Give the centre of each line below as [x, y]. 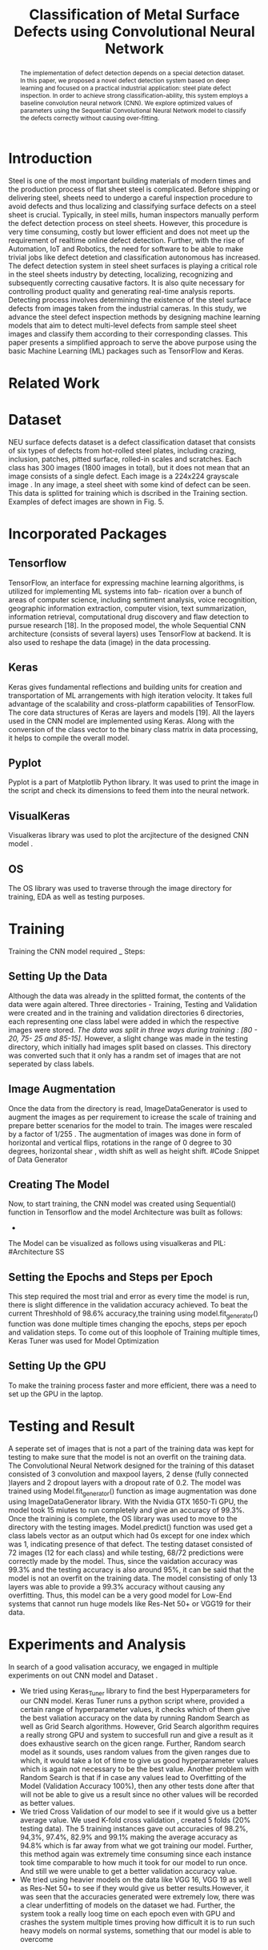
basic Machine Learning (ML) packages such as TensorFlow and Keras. [126, 351]
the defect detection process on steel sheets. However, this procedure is [128, 223]
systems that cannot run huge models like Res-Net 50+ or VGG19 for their [130, 1603]
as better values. [48, 1803]
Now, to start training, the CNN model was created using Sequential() [122, 1204]
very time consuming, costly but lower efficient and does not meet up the [129, 232]
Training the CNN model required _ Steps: [77, 952]
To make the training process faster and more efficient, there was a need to [133, 1385]
